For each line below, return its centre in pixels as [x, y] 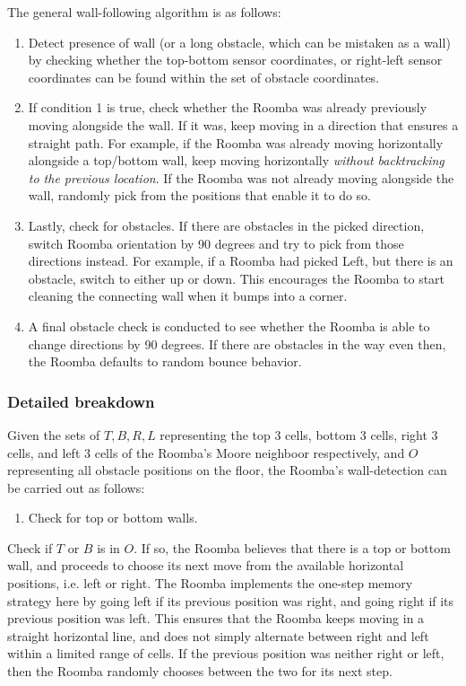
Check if [30, 547]
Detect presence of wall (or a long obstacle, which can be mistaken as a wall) [239, 42]
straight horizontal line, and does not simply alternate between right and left [218, 635]
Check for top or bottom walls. [113, 518]
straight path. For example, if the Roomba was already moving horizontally [236, 142]
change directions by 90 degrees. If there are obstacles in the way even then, [237, 343]
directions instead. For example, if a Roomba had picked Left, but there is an [241, 261]
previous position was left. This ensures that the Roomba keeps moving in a [216, 618]
